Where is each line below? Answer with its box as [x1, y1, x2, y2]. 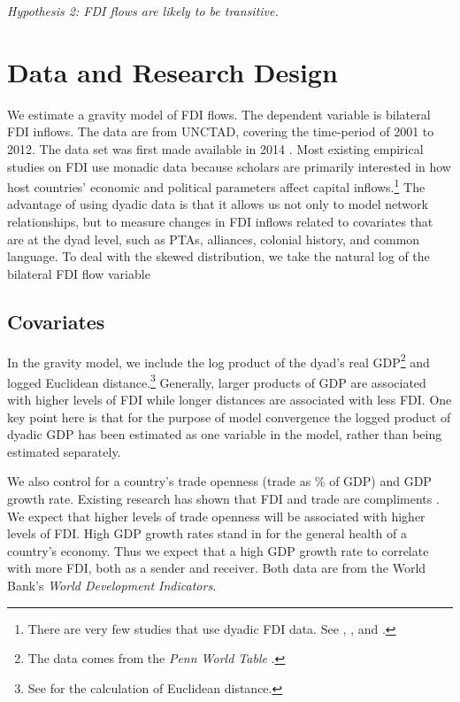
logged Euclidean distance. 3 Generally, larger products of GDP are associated [7, 370, 426, 391]
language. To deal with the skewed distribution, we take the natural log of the [7, 247, 430, 266]
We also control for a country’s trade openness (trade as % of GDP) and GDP [7, 472, 432, 490]
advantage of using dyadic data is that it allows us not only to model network [7, 195, 428, 213]
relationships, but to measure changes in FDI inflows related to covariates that [7, 212, 433, 230]
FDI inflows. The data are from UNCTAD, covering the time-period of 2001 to [7, 122, 434, 141]
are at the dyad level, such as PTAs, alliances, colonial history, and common [7, 229, 420, 248]
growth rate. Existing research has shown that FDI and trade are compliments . [7, 489, 440, 507]
